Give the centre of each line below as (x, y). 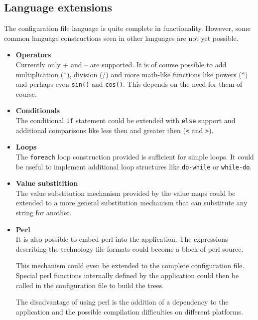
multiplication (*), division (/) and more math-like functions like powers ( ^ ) (132, 74)
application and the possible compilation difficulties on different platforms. (129, 311)
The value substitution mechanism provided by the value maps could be (126, 193)
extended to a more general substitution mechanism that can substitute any (131, 203)
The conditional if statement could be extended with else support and (126, 120)
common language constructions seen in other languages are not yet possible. (121, 38)
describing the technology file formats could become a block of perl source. (129, 248)
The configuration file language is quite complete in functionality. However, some (127, 28)
